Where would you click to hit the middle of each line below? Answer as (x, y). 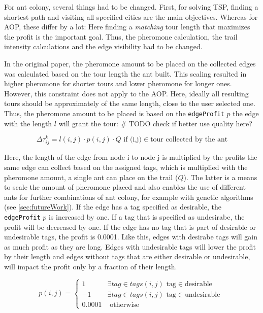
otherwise (125, 305)
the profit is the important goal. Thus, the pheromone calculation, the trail (121, 36)
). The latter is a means (220, 177)
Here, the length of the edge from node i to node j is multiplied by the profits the (131, 157)
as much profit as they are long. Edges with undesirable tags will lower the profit (130, 246)
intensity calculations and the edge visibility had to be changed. (103, 46)
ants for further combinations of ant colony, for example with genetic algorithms (129, 197)
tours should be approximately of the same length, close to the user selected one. (130, 103)
